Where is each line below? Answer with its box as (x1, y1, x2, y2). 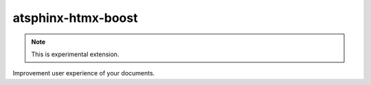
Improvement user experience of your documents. (12, 69, 155, 77)
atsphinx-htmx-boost (12, 10, 138, 25)
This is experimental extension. (31, 50, 120, 58)
